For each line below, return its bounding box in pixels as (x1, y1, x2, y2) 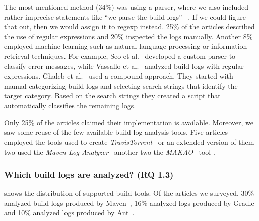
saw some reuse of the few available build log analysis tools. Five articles (4, 127, 228, 137)
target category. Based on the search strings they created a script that (4, 90, 221, 101)
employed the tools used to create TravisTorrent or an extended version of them (4, 136, 254, 147)
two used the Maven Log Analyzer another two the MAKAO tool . (4, 146, 215, 157)
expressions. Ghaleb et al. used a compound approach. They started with (4, 70, 233, 81)
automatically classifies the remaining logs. (4, 100, 136, 110)
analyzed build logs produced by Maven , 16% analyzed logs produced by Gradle (4, 197, 254, 208)
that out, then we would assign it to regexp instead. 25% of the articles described (4, 21, 255, 32)
